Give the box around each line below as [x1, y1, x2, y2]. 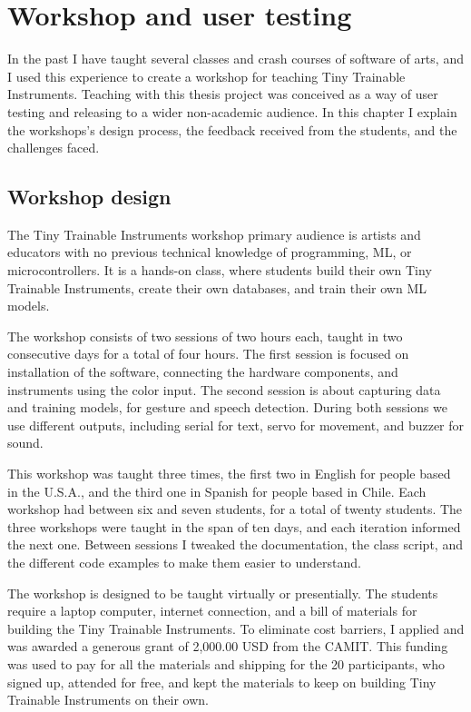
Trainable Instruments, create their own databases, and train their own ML [7, 278, 427, 297]
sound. [7, 433, 44, 452]
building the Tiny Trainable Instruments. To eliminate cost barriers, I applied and [7, 618, 465, 638]
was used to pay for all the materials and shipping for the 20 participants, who [7, 654, 446, 673]
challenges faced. [7, 138, 100, 157]
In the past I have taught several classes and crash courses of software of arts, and [7, 49, 464, 68]
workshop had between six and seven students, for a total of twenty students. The [7, 499, 463, 519]
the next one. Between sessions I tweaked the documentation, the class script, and [7, 535, 463, 554]
